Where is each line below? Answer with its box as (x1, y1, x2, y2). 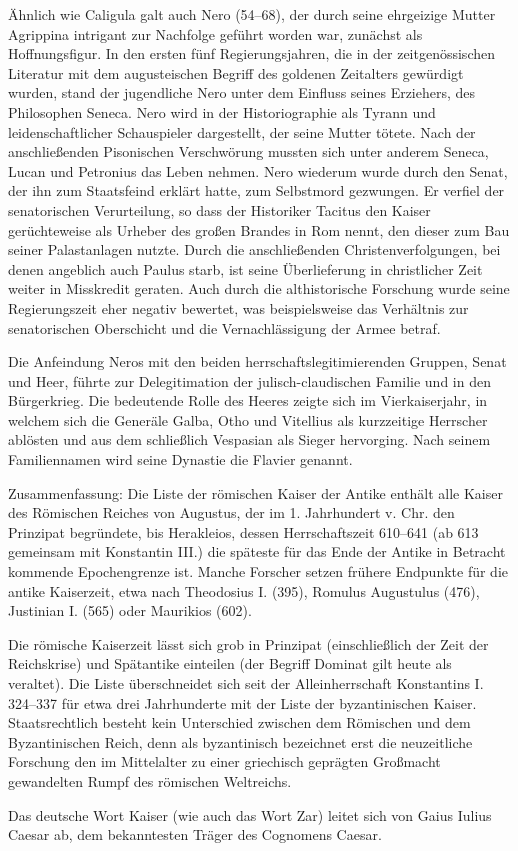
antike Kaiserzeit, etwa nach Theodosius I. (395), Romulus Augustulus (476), (8, 580, 480, 601)
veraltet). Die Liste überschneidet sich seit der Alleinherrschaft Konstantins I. (8, 673, 484, 693)
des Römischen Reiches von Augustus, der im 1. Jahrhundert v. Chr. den (8, 502, 455, 523)
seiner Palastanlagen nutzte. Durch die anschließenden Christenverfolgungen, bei (8, 239, 501, 260)
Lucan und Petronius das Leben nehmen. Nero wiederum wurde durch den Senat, (8, 160, 508, 181)
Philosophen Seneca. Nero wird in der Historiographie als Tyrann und (8, 101, 436, 122)
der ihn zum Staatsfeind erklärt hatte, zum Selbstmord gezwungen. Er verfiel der (8, 180, 505, 201)
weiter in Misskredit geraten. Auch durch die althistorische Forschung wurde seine (8, 278, 510, 299)
